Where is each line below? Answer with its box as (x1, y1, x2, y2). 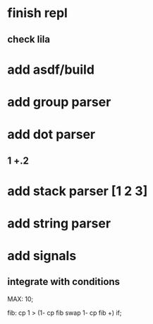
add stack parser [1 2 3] (7, 183, 148, 199)
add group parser (7, 94, 111, 110)
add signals (7, 248, 77, 264)
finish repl (7, 5, 68, 21)
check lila (7, 33, 51, 45)
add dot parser (7, 126, 96, 143)
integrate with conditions (7, 276, 121, 288)
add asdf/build (7, 62, 95, 77)
